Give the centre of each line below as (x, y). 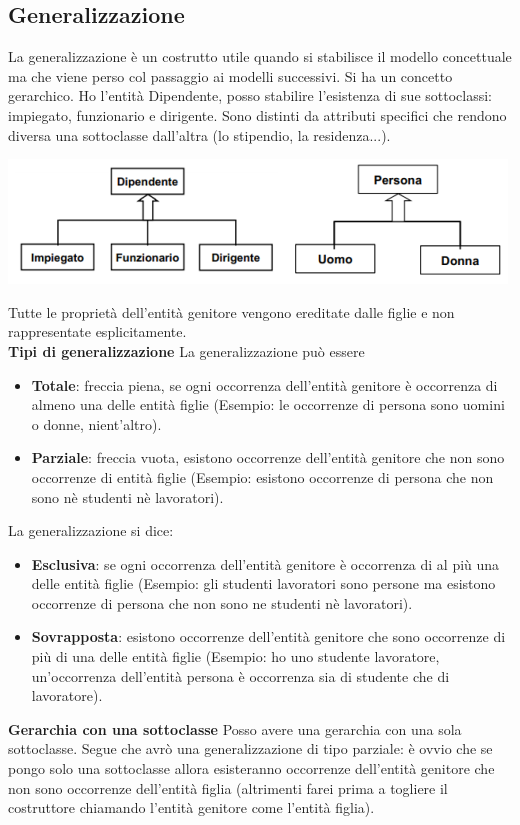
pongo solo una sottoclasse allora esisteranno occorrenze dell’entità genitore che (251, 768)
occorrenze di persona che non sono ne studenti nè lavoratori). (222, 602)
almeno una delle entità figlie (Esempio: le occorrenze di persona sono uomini (268, 404)
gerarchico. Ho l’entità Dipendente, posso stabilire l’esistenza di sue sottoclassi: (250, 95)
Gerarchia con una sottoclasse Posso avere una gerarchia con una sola (235, 728)
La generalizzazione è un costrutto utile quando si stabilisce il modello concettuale (260, 56)
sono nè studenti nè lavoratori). (127, 496)
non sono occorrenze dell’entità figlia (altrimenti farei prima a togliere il (228, 787)
